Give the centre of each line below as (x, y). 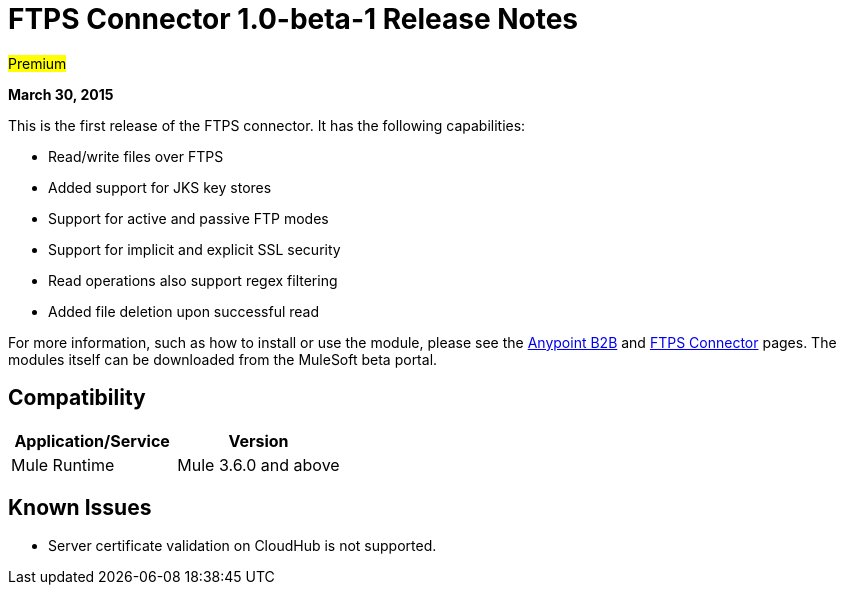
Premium (37, 63)
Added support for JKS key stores (160, 187)
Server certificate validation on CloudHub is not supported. (242, 546)
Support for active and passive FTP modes (188, 218)
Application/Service (92, 440)
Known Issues (80, 508)
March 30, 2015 (61, 94)
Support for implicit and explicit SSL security (194, 249)
